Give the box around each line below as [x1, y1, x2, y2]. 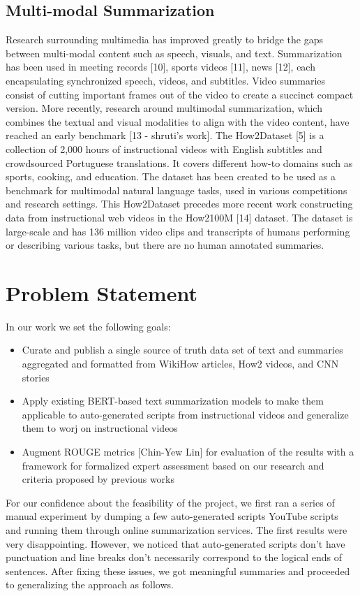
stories [22, 370, 50, 384]
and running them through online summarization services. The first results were [6, 522, 347, 537]
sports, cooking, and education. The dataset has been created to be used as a [6, 169, 336, 184]
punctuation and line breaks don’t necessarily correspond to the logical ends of [6, 550, 343, 565]
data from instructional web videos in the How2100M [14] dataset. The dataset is [6, 210, 353, 224]
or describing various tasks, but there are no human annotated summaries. [6, 238, 324, 252]
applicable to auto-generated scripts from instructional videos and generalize [22, 407, 349, 421]
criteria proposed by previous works [22, 472, 175, 486]
